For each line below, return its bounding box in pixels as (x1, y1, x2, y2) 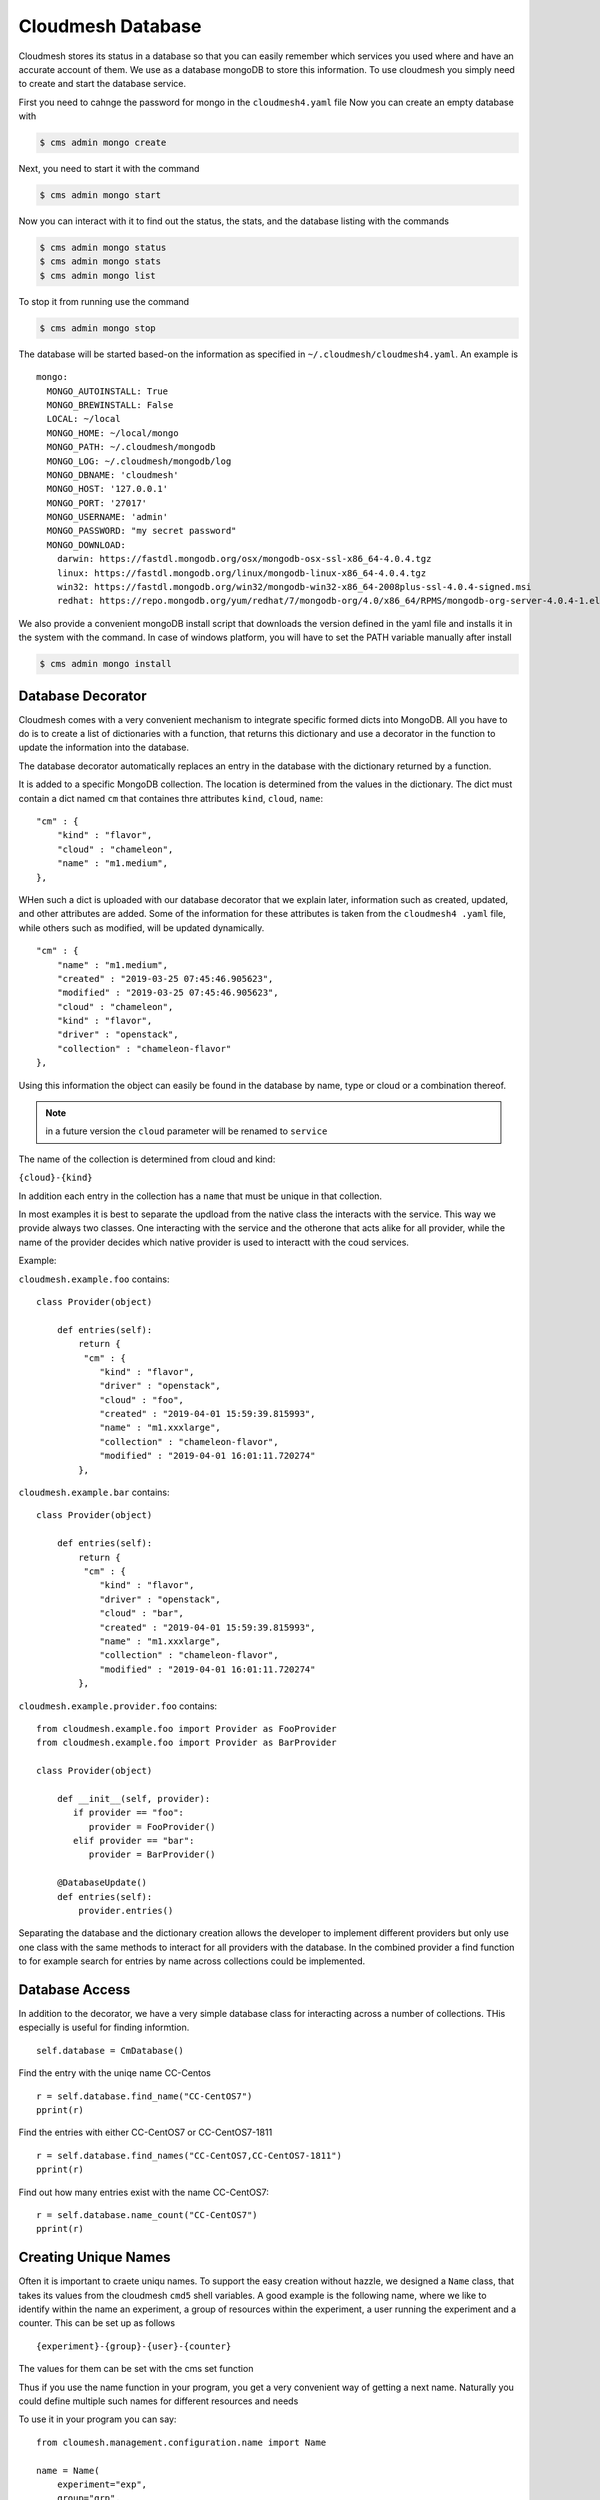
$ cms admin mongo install (39, 658, 172, 670)
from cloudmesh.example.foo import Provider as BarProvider (36, 1737, 337, 1749)
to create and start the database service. (18, 78, 187, 90)
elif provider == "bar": (73, 1835, 195, 1847)
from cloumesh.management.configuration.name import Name (36, 2436, 327, 2448)
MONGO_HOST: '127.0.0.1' (46, 483, 169, 495)
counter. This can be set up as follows (18, 2317, 175, 2329)
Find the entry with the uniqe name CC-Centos (18, 2067, 212, 2079)
